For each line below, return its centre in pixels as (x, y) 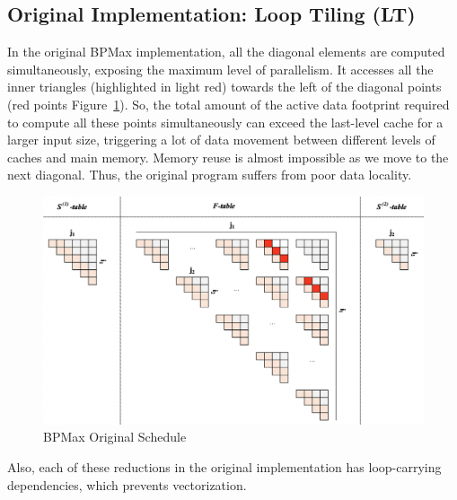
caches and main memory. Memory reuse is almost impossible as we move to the (228, 157)
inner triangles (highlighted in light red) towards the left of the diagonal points (224, 87)
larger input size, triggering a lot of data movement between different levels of (221, 140)
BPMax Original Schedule (115, 437)
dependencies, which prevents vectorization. (127, 484)
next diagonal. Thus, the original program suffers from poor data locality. (210, 175)
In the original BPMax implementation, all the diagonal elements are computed (226, 52)
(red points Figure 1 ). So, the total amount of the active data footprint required (228, 104)
